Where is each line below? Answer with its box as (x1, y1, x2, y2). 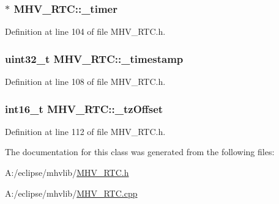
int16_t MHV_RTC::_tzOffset (5, 101, 163, 116)
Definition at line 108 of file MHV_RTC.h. (5, 75, 166, 88)
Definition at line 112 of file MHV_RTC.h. (5, 125, 166, 137)
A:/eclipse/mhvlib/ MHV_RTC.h (5, 166, 129, 179)
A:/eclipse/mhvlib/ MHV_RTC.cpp (5, 186, 138, 199)
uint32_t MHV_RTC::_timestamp (5, 51, 184, 66)
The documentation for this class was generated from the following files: (5, 145, 275, 158)
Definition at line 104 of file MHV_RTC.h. (5, 25, 166, 38)
